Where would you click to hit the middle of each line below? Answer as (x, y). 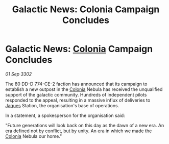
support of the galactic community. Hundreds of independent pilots (76, 94)
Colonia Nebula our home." (34, 136)
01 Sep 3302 (19, 74)
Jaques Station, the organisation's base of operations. (62, 105)
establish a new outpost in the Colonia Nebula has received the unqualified (84, 89)
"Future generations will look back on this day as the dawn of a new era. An (85, 125)
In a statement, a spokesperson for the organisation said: (65, 115)
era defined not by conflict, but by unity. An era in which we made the (79, 131)
